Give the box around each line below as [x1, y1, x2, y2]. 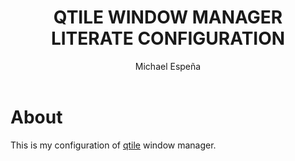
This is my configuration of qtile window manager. [10, 139, 217, 151]
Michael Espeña [134, 60, 202, 72]
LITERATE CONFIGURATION [50, 27, 286, 50]
